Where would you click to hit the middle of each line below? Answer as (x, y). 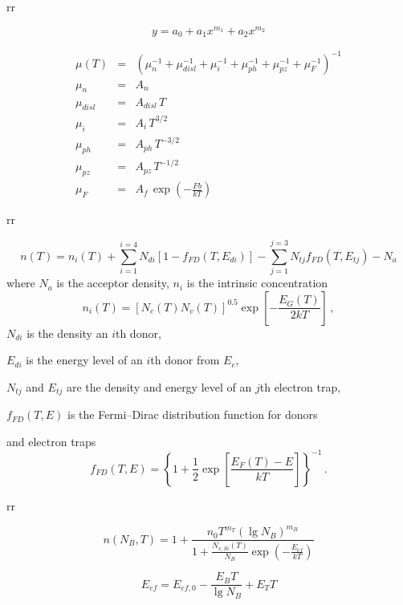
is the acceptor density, (113, 283)
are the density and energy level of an (159, 386)
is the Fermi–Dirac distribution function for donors (192, 414)
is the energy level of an (84, 360)
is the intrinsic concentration (257, 283)
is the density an (67, 333)
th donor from (185, 360)
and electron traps (51, 441)
